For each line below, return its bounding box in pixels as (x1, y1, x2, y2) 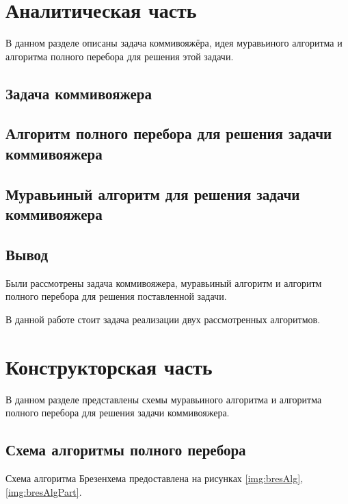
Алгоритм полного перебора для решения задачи (5, 123, 332, 144)
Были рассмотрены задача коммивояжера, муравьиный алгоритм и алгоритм (5, 275, 322, 290)
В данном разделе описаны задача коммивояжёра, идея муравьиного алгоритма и (5, 36, 343, 50)
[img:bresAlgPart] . (5, 484, 82, 499)
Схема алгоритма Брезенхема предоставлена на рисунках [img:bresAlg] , (5, 470, 304, 485)
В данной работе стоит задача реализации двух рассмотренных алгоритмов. (5, 312, 321, 326)
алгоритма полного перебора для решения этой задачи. (5, 49, 234, 63)
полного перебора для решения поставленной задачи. (5, 289, 227, 303)
